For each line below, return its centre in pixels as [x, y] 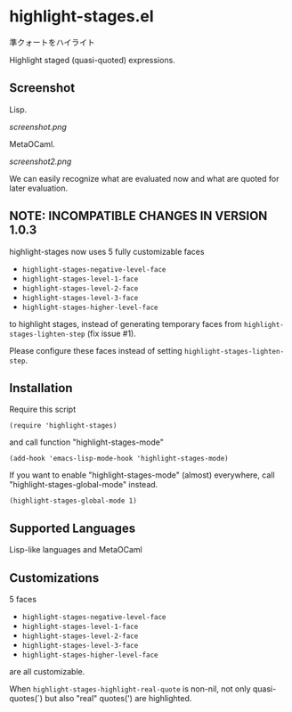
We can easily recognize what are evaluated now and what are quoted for [144, 178]
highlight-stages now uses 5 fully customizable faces [107, 251]
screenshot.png [38, 127]
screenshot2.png [41, 161]
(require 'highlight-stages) [63, 426]
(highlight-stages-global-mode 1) [73, 501]
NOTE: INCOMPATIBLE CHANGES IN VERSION [138, 216]
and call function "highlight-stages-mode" [87, 442]
